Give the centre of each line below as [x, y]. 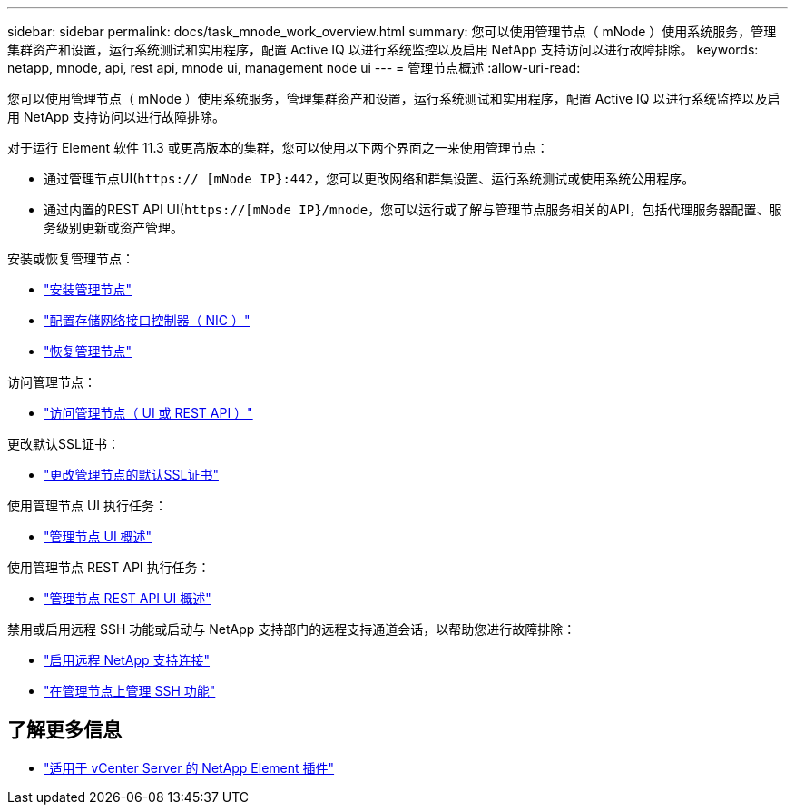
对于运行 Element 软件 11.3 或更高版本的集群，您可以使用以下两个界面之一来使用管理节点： [278, 148]
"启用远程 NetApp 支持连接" [127, 660]
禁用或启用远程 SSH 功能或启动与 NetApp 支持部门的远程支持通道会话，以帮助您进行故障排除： [292, 629]
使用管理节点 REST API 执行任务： [109, 567]
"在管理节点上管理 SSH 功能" [130, 691]
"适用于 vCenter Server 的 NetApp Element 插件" [189, 767]
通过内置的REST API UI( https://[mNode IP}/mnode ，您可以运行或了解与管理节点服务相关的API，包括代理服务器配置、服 [413, 209]
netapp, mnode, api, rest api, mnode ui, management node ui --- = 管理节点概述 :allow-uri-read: [294, 68]
